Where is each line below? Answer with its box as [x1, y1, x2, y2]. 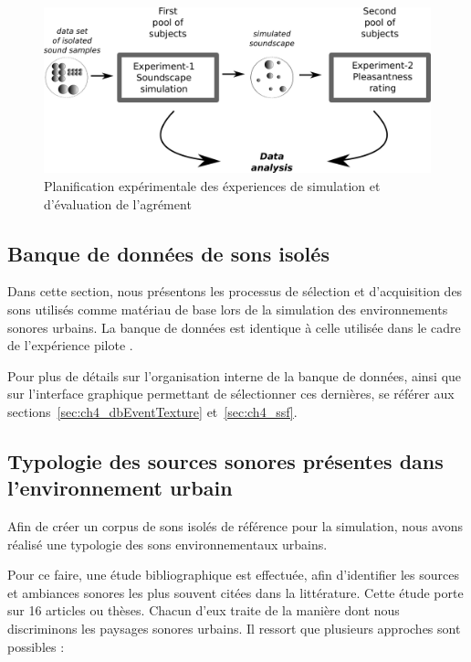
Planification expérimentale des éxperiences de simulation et [44, 176, 381, 195]
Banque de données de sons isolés [7, 239, 330, 267]
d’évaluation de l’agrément [44, 194, 192, 213]
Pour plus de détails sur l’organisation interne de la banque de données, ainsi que [7, 366, 462, 385]
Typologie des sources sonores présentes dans [7, 446, 444, 475]
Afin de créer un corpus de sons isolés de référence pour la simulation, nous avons [7, 517, 463, 536]
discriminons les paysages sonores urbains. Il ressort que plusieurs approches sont [7, 619, 461, 638]
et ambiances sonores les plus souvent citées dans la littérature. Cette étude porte [7, 582, 464, 602]
